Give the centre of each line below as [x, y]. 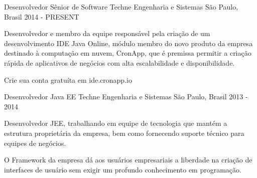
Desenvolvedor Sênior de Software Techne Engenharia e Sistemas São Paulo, [121, 7]
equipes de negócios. [35, 143]
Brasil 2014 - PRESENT [42, 16]
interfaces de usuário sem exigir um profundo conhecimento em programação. [123, 169]
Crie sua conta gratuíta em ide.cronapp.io [68, 79]
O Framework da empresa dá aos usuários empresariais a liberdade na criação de [128, 160]
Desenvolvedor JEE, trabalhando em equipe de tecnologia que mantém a [116, 123]
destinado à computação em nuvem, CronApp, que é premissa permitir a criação [128, 53]
